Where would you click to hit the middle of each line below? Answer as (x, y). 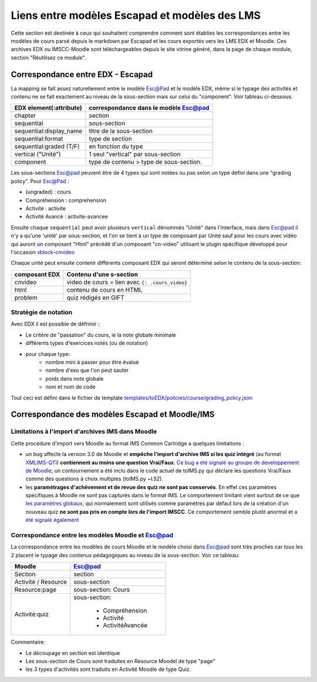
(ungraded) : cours (48, 192)
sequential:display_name (48, 131)
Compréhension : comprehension (66, 200)
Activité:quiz (32, 614)
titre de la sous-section (121, 131)
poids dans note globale (75, 378)
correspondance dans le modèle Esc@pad (149, 108)
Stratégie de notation (42, 312)
